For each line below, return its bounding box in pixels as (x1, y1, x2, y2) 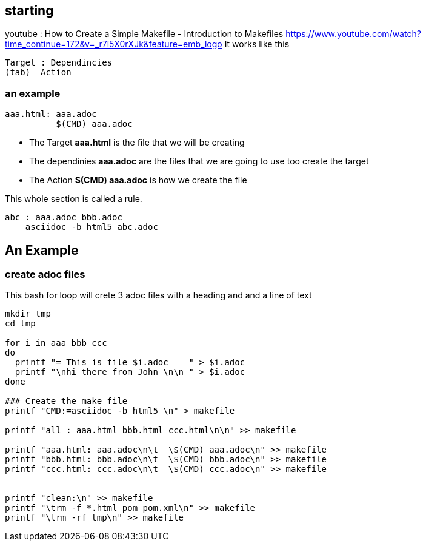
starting (5, 3, 54, 18)
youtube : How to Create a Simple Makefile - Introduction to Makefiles (5, 29, 284, 39)
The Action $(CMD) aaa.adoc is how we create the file (29, 175, 247, 186)
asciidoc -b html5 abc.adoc (25, 222, 158, 232)
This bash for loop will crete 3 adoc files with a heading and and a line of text (5, 290, 312, 301)
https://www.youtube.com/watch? (285, 29, 421, 39)
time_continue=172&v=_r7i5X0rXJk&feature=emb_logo (5, 39, 222, 50)
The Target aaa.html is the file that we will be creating (29, 137, 245, 148)
